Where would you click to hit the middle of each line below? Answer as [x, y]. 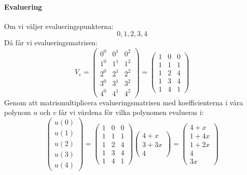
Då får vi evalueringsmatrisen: [51, 42]
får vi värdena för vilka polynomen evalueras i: [131, 112]
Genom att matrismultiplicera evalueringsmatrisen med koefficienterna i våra [123, 102]
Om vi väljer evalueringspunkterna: [59, 26]
